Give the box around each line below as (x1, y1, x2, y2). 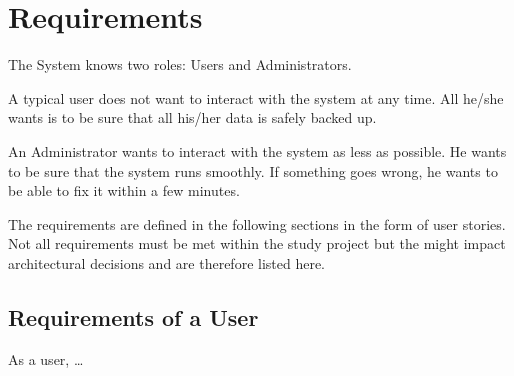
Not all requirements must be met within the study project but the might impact (8, 233, 506, 254)
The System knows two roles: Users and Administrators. (8, 54, 352, 75)
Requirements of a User (8, 301, 259, 332)
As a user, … (8, 348, 84, 369)
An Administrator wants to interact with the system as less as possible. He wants (8, 140, 507, 161)
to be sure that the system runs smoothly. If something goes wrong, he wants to (8, 160, 498, 181)
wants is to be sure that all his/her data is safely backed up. (8, 107, 377, 128)
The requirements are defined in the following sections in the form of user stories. (8, 213, 506, 234)
